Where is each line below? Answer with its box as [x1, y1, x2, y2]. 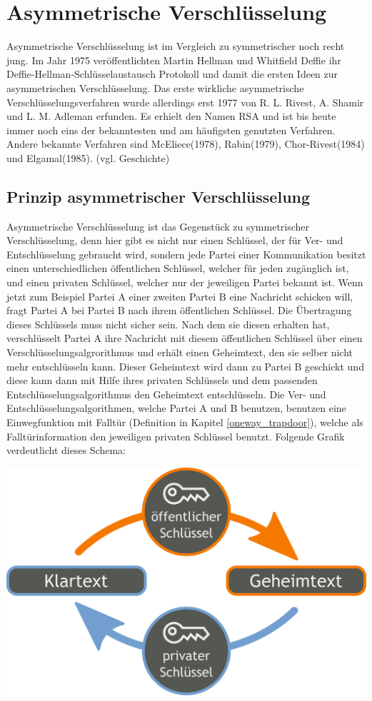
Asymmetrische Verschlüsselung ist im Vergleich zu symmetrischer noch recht [6, 39, 345, 54]
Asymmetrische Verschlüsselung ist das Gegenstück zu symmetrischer [6, 218, 310, 233]
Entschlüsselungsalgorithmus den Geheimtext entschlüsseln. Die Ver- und [6, 386, 326, 401]
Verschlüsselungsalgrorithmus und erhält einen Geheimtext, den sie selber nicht [6, 345, 353, 360]
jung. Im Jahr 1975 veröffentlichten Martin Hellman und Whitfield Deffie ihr [6, 52, 341, 67]
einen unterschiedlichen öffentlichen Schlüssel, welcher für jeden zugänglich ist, [6, 261, 349, 276]
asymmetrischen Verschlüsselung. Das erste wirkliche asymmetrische [6, 80, 304, 95]
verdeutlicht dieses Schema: [6, 443, 126, 458]
